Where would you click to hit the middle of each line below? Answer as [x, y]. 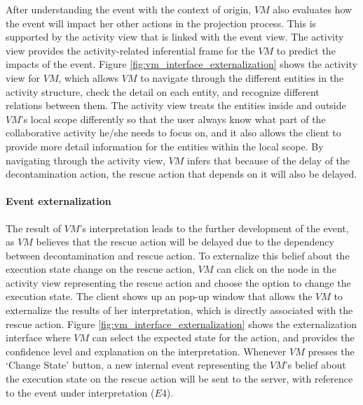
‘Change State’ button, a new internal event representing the [136, 365]
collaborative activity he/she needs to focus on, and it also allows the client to [173, 133]
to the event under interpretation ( [80, 392]
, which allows [89, 77]
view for [23, 77]
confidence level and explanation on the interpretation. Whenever [146, 351]
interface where [38, 337]
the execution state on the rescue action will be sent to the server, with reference [179, 379]
